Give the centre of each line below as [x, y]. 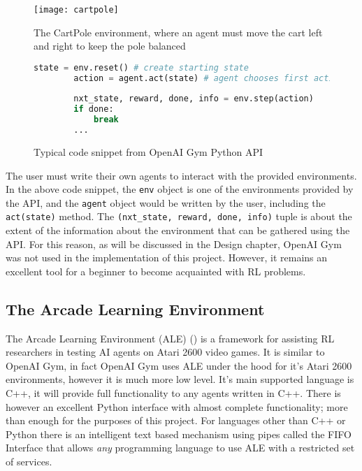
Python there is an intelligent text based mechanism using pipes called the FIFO [179, 434]
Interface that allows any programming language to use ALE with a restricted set [180, 448]
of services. [29, 462]
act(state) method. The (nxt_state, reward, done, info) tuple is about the [179, 216]
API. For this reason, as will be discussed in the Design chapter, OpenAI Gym [174, 244]
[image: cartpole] [76, 10]
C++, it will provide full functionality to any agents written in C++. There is [173, 393]
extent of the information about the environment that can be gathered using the [178, 230]
